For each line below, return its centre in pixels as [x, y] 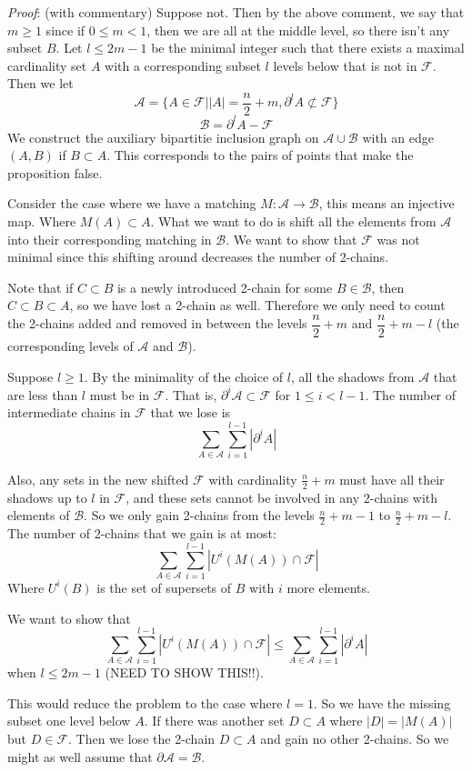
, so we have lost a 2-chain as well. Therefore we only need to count [257, 305]
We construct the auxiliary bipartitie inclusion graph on [163, 137]
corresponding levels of [70, 345]
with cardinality [253, 479]
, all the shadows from [352, 376]
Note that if [40, 287]
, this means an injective [387, 203]
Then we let [40, 83]
